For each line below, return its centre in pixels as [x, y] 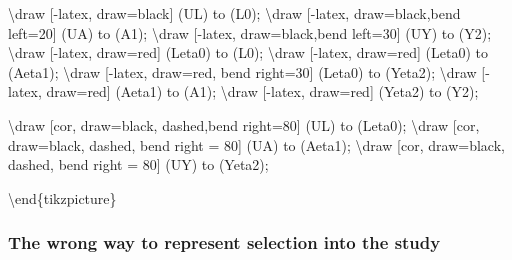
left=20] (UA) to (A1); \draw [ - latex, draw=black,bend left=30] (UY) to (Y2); [250, 32]
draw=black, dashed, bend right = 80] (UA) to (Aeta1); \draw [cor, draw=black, [256, 144]
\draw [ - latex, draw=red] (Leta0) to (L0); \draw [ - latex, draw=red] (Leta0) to [248, 52]
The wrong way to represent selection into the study [224, 242]
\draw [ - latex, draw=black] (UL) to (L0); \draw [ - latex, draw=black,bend [234, 13]
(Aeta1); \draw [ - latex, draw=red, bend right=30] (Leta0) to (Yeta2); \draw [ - [249, 71]
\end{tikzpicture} [62, 197]
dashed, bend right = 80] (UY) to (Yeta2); [138, 164]
